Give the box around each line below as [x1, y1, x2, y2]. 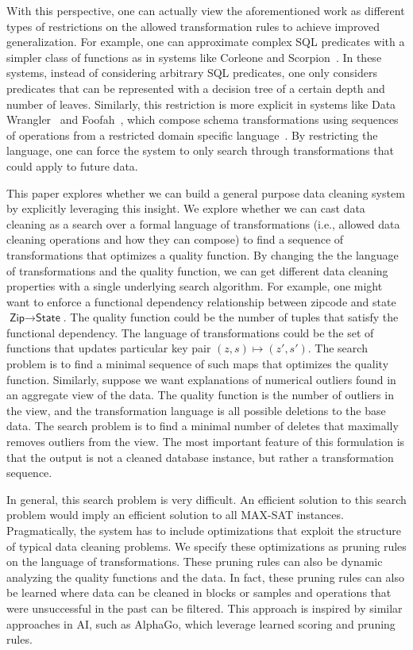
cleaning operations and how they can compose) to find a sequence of [6, 231, 344, 248]
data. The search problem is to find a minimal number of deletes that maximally [6, 417, 399, 434]
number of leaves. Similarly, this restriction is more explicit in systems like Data [6, 95, 396, 112]
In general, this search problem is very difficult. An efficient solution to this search [6, 490, 407, 507]
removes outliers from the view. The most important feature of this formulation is [6, 433, 405, 450]
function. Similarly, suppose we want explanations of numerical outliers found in [6, 371, 396, 387]
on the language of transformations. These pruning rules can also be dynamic [6, 553, 383, 570]
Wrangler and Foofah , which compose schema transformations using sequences [6, 111, 399, 128]
